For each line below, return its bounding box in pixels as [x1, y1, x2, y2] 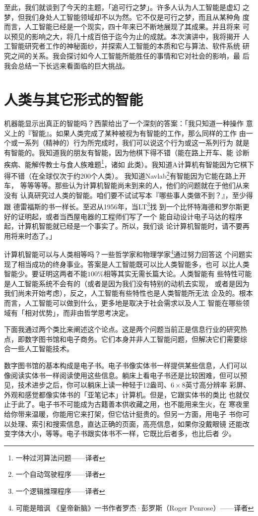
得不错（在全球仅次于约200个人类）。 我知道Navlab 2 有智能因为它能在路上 [4, 169, 239, 181]
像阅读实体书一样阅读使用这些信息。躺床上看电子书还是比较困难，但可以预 [4, 370, 247, 380]
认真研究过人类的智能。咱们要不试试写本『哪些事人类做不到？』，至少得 [20, 190, 253, 200]
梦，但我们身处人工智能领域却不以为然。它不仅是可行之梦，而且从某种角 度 [4, 11, 250, 22]
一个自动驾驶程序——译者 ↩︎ [15, 469, 105, 479]
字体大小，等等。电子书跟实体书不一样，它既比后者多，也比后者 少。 [10, 428, 236, 439]
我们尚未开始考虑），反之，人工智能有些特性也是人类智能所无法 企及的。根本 [4, 288, 253, 298]
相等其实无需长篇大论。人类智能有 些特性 [103, 268, 238, 279]
